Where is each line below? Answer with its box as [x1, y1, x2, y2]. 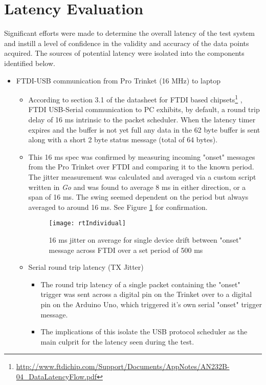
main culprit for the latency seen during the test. [40, 336, 194, 347]
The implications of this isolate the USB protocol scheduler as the [40, 326, 248, 337]
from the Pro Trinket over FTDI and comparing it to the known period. [28, 161, 254, 172]
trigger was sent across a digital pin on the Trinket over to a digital [40, 289, 252, 300]
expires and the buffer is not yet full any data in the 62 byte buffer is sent [28, 124, 260, 135]
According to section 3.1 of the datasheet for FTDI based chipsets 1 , [28, 93, 242, 104]
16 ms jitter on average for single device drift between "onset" [49, 234, 241, 245]
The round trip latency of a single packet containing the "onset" [40, 279, 240, 289]
